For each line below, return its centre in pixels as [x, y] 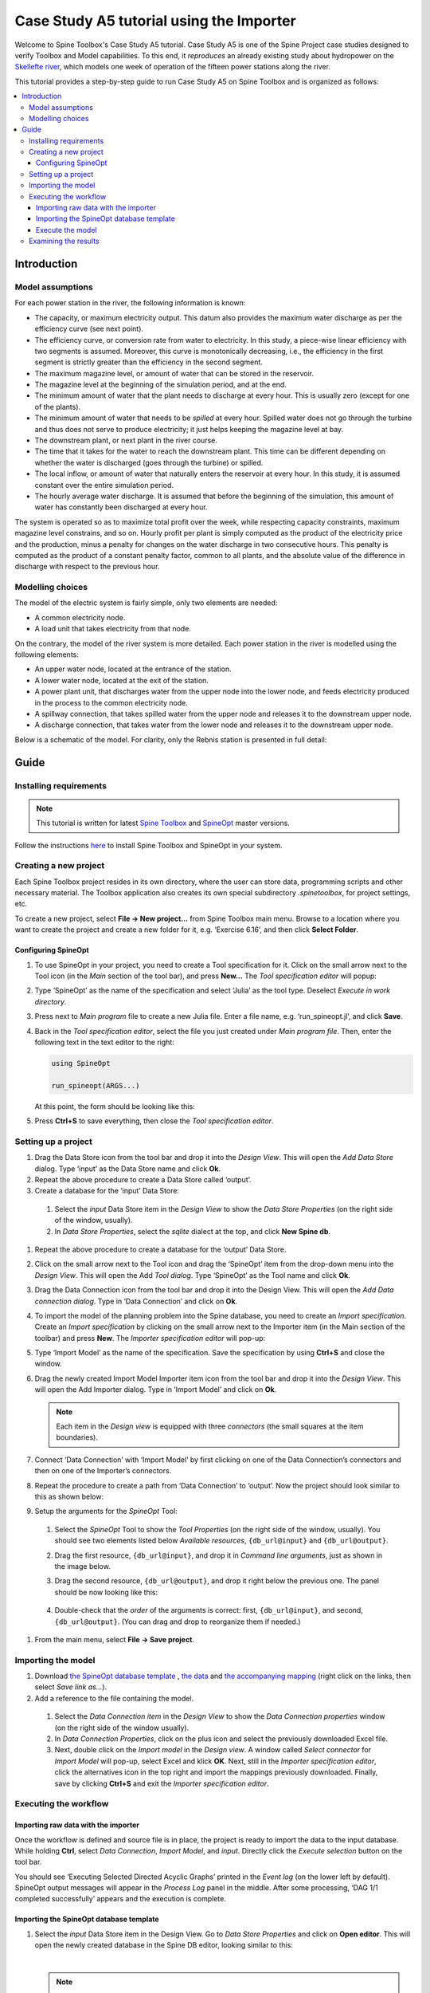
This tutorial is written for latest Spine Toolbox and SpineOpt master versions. [163, 823]
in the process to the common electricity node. [111, 702]
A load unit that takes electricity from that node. [113, 629]
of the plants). [58, 407]
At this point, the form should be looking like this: [115, 1106]
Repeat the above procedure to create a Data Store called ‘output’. [143, 1180]
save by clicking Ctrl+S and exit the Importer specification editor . [162, 1783]
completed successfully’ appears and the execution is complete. [120, 1899]
